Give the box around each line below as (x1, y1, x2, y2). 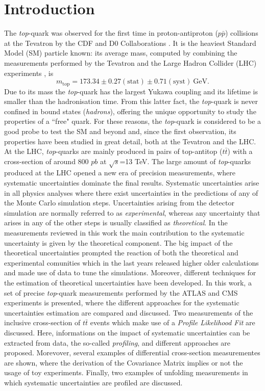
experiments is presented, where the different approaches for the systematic (4, 297, 239, 308)
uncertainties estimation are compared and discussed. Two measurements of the (4, 307, 253, 318)
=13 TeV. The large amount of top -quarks (119, 155, 251, 166)
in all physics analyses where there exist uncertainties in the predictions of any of (4, 187, 258, 198)
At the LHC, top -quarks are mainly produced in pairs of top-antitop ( (4, 146, 223, 157)
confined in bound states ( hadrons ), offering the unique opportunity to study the (4, 106, 256, 116)
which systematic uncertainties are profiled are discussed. (4, 377, 183, 387)
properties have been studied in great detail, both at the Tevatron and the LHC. (4, 136, 256, 146)
